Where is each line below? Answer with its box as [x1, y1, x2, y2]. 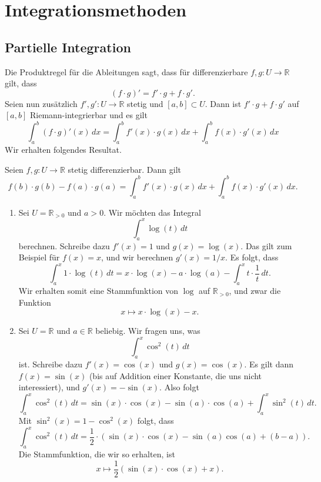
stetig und [127, 97, 163, 109]
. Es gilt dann [244, 358, 294, 370]
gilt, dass [5, 77, 37, 89]
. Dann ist [205, 97, 242, 109]
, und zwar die [229, 284, 281, 297]
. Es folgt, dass [225, 251, 279, 263]
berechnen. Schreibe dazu [18, 239, 110, 252]
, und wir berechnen [101, 251, 173, 263]
